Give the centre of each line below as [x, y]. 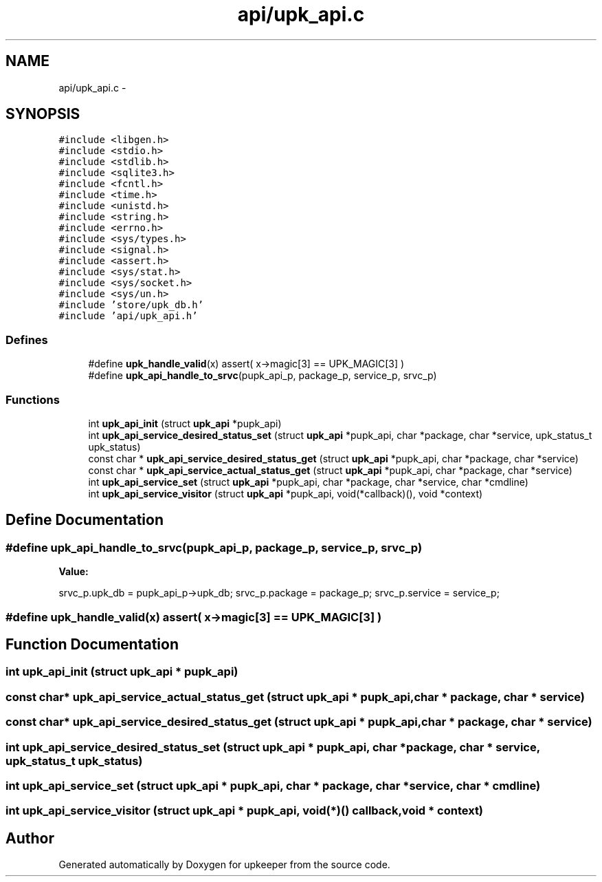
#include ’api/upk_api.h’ [128, 316]
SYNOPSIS [43, 114]
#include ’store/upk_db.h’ [131, 305]
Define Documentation [85, 520]
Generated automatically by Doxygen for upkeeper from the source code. [224, 865]
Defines [27, 340]
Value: [74, 572]
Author [30, 838]
